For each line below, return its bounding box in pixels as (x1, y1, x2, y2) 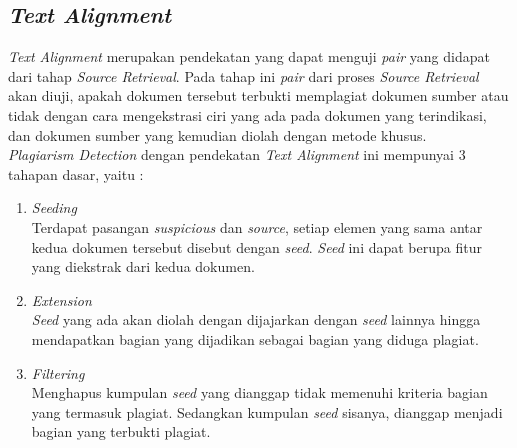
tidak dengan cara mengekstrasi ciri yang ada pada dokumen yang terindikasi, (8, 104, 487, 125)
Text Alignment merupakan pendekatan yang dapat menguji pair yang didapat (8, 46, 490, 67)
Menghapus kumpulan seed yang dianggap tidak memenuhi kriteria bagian (31, 382, 488, 403)
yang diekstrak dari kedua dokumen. (31, 256, 255, 277)
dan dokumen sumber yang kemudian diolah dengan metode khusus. (8, 124, 427, 145)
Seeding (31, 197, 77, 218)
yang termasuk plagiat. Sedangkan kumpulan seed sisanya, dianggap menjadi (31, 401, 503, 422)
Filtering (31, 362, 85, 383)
